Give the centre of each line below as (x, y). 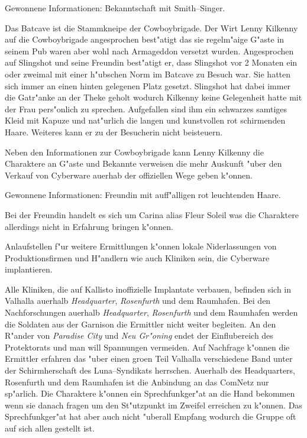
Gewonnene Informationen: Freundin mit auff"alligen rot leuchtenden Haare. (143, 195)
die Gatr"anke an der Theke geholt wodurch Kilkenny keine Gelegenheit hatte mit (153, 97)
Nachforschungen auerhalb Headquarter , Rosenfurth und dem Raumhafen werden (151, 312)
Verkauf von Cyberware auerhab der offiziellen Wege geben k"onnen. (129, 175)
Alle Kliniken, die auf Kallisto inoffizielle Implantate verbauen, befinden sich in (148, 289)
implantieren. (29, 269)
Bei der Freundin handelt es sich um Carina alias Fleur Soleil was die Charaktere (152, 214)
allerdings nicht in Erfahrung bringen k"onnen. (89, 226)
